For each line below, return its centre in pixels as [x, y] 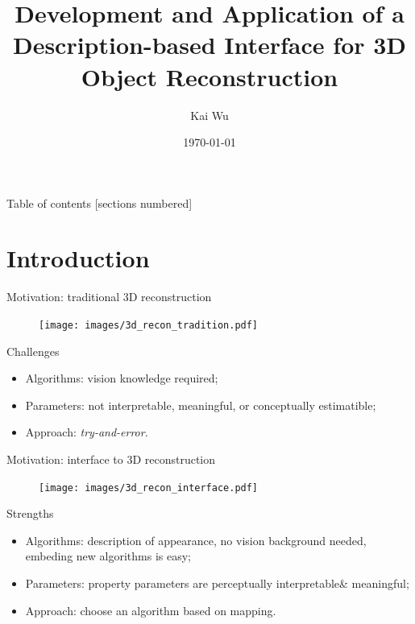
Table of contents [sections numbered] [100, 202]
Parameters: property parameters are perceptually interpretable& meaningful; [217, 583]
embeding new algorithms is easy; [108, 556]
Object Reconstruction [210, 76]
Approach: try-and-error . [87, 432]
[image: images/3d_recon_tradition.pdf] [149, 325]
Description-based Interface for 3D [210, 45]
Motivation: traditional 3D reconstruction [109, 297]
